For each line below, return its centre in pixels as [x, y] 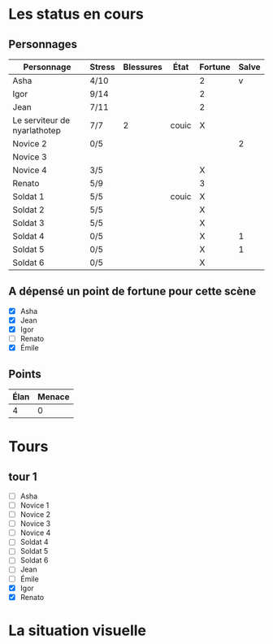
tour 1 [23, 476]
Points [25, 374]
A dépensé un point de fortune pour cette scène [132, 292]
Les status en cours [76, 14]
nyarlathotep [37, 131]
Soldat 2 [28, 210]
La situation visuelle [78, 630]
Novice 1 [35, 505]
